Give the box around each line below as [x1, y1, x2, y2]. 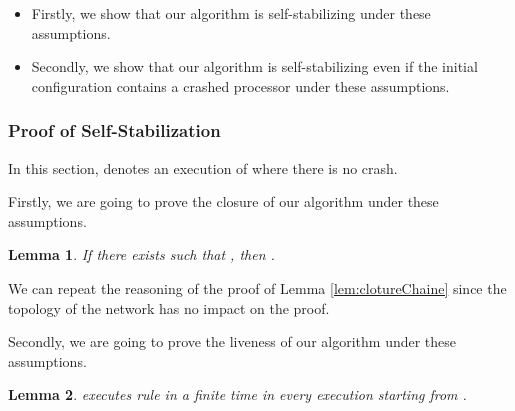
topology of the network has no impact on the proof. [8, 297, 330, 318]
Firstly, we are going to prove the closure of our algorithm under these [8, 191, 439, 212]
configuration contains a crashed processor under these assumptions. [31, 75, 450, 96]
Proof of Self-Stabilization [8, 118, 221, 143]
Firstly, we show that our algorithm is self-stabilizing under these [31, 3, 431, 23]
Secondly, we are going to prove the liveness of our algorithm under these [8, 331, 457, 352]
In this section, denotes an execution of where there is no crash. [8, 157, 398, 178]
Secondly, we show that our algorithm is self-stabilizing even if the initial [31, 56, 478, 77]
